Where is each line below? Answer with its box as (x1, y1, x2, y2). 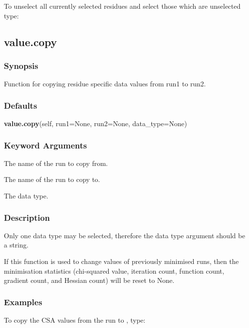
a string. (4, 240, 29, 250)
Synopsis (4, 59, 38, 71)
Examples (4, 295, 42, 308)
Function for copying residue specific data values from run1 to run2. (4, 79, 206, 89)
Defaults (4, 99, 37, 111)
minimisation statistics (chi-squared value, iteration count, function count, (4, 265, 224, 276)
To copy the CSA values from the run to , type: (4, 315, 146, 325)
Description (4, 211, 50, 223)
